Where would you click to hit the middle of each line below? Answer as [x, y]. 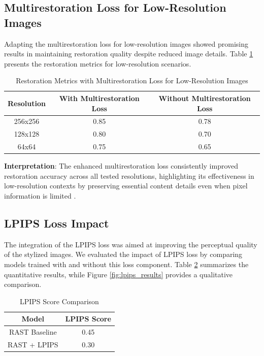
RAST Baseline [33, 332]
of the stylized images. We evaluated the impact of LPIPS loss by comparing [123, 254]
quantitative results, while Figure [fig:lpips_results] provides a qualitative [119, 274]
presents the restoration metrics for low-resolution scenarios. [98, 63]
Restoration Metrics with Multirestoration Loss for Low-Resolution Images [132, 80]
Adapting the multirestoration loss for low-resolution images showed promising [126, 43]
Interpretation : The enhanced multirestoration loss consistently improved [121, 166]
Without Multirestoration [205, 98]
